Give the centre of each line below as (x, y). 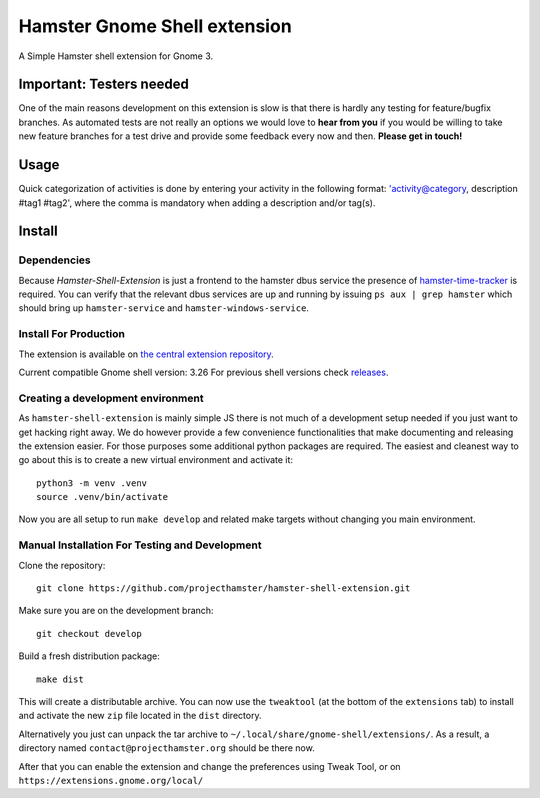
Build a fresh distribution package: (89, 656)
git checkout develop (89, 633)
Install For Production (71, 334)
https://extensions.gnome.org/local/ (111, 780)
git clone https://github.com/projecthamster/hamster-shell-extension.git (223, 588)
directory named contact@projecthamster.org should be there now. (166, 748)
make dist (60, 679)
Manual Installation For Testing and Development (140, 545)
